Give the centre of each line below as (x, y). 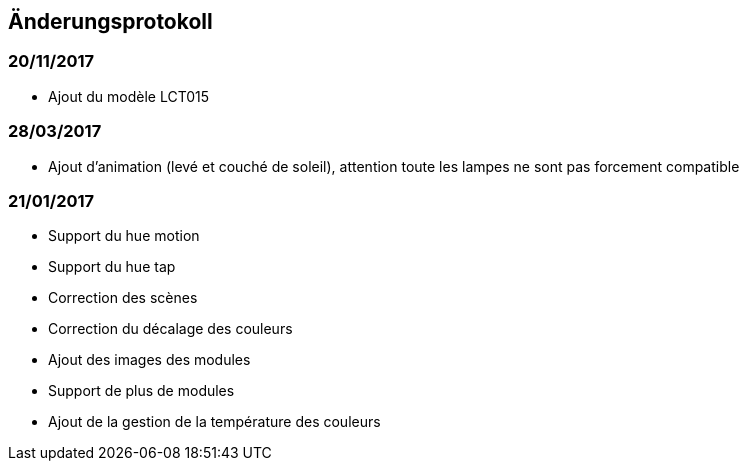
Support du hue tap (112, 267)
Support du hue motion (124, 236)
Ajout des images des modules (149, 360)
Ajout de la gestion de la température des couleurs (214, 422)
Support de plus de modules (141, 391)
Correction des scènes (123, 298)
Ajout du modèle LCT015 (129, 96)
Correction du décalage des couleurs (170, 329)
